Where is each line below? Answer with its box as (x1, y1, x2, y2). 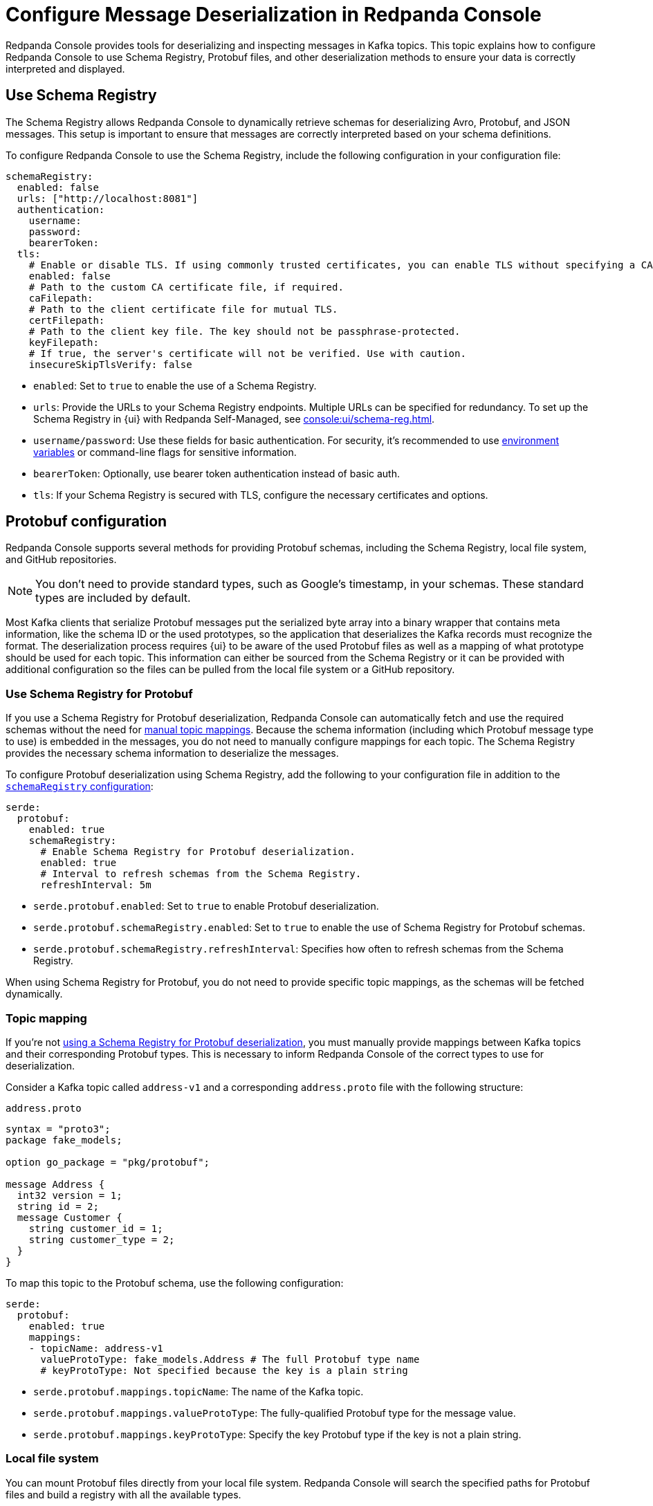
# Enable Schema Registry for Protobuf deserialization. (40, 846, 356, 858)
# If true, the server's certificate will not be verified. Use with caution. (28, 347, 466, 359)
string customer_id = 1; (28, 1222, 163, 1234)
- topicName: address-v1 (28, 1342, 163, 1354)
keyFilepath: (28, 336, 99, 348)
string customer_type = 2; (28, 1233, 175, 1245)
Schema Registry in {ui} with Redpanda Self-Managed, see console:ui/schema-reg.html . (33, 412, 435, 425)
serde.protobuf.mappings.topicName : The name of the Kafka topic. (33, 1385, 364, 1397)
